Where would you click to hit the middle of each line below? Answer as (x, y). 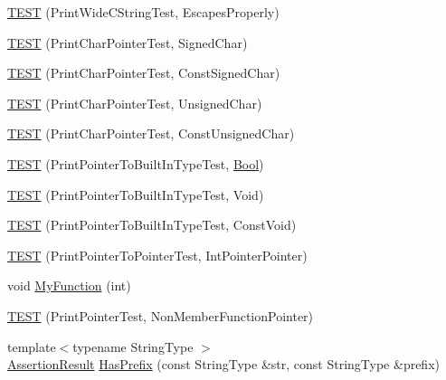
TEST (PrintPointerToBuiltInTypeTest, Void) (136, 194)
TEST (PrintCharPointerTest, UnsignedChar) (135, 103)
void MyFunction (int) (69, 285)
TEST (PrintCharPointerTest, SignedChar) (128, 42)
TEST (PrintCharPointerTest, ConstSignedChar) (144, 73)
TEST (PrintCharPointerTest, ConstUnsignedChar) (151, 133)
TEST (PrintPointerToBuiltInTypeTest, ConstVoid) (152, 225)
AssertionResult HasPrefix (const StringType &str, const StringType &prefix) (223, 364)
